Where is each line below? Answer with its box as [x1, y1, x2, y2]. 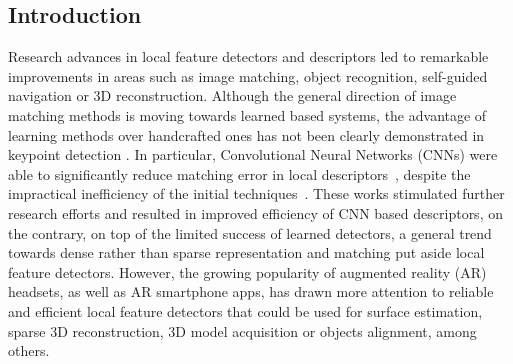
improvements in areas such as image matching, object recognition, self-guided [8, 65, 488, 86]
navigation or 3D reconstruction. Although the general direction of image [8, 85, 457, 106]
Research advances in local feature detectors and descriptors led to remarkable [8, 46, 489, 67]
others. [8, 340, 50, 361]
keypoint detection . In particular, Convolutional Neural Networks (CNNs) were [8, 144, 498, 165]
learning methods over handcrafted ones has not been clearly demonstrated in [8, 124, 485, 145]
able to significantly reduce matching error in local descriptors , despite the [8, 163, 471, 184]
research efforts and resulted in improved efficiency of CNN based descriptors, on [8, 202, 503, 223]
